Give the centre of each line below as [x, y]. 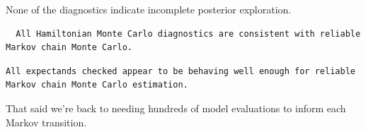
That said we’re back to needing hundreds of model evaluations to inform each [176, 108]
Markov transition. [46, 122]
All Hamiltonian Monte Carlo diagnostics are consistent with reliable [188, 34]
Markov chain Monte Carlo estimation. [97, 85]
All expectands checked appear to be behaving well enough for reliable [181, 71]
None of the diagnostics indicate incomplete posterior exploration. [149, 9]
